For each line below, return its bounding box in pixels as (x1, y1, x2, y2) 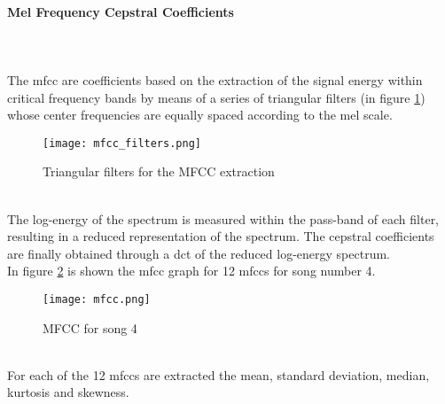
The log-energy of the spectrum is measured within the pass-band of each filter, (7, 209, 440, 228)
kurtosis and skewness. (7, 383, 129, 401)
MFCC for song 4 (43, 318, 137, 337)
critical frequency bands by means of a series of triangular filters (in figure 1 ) (7, 88, 425, 106)
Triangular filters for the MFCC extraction (43, 162, 275, 181)
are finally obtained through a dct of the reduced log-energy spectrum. (7, 244, 390, 262)
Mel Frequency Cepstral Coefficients (7, 2, 234, 20)
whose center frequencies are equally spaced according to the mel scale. (7, 105, 393, 124)
